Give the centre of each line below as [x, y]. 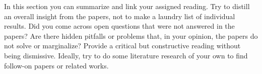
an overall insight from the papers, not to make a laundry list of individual [120, 16]
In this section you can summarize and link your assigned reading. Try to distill [127, 6]
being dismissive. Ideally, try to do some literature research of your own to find [126, 55]
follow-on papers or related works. [56, 65]
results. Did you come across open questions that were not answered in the [119, 26]
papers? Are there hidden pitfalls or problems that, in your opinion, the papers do [131, 35]
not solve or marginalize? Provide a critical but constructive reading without [122, 46]
